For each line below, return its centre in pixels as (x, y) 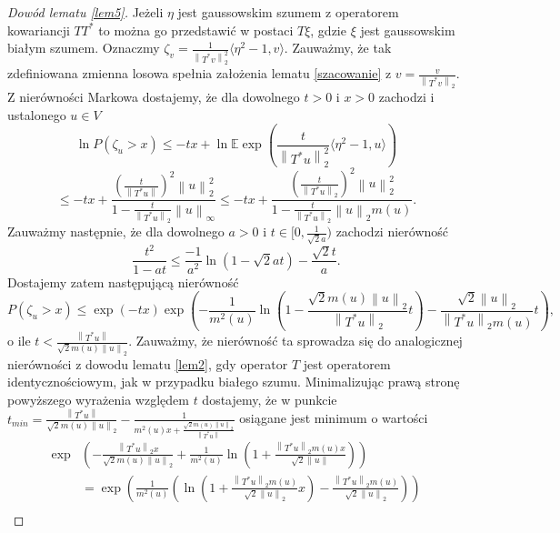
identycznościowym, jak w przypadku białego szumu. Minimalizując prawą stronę (234, 382)
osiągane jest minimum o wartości (334, 418)
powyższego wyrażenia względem (98, 399)
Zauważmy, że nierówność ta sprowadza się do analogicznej (299, 341)
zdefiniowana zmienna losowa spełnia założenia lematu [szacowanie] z (200, 73)
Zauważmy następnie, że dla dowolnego (116, 231)
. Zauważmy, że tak (338, 48)
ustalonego (37, 114)
